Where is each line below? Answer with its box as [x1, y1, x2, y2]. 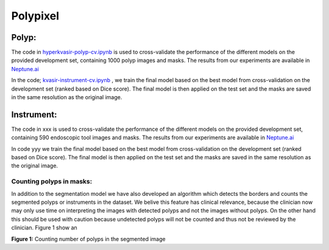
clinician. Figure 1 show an [11, 224, 77, 231]
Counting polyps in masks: [11, 177, 93, 186]
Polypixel [11, 9, 60, 23]
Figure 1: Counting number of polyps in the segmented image [11, 235, 166, 243]
